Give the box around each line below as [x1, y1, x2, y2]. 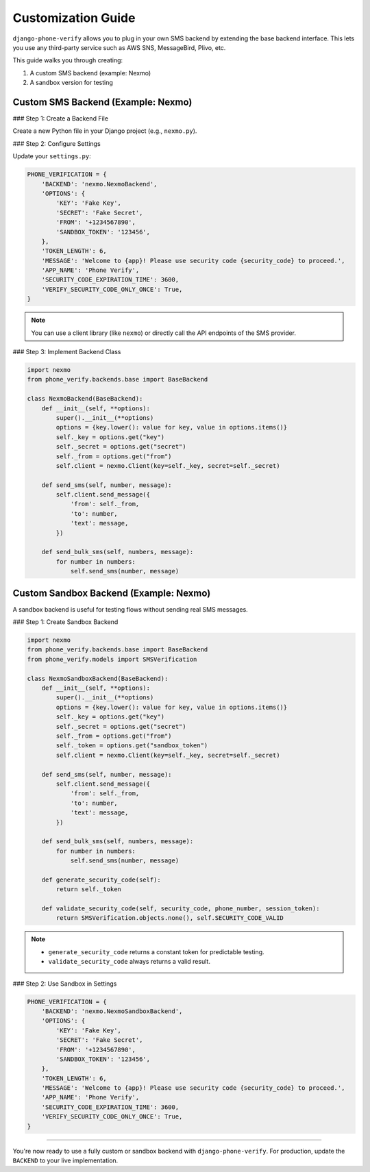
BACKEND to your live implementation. [12, 1156, 119, 1164]
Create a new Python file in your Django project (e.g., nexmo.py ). [12, 127, 197, 135]
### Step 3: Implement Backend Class [12, 348, 121, 356]
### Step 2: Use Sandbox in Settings [12, 980, 117, 988]
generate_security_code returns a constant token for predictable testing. [48, 947, 264, 956]
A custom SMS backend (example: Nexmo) [29, 68, 151, 77]
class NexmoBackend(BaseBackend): [27, 395, 143, 403]
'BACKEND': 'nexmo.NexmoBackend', [41, 180, 158, 188]
